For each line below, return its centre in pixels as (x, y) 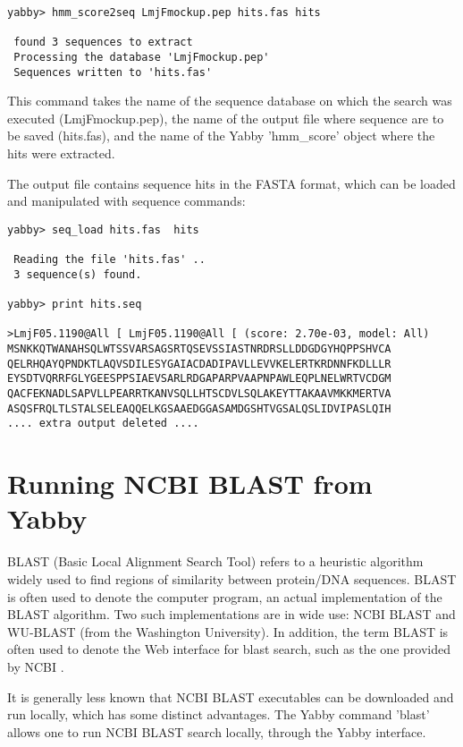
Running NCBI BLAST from (190, 484)
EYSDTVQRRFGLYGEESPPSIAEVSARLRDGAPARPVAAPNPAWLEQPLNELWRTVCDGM (199, 379)
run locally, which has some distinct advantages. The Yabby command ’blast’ (219, 714)
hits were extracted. (61, 153)
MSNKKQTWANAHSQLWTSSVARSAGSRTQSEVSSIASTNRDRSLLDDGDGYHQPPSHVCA (199, 349)
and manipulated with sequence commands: (126, 201)
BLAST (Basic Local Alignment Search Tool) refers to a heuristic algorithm (215, 561)
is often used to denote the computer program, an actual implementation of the (225, 596)
